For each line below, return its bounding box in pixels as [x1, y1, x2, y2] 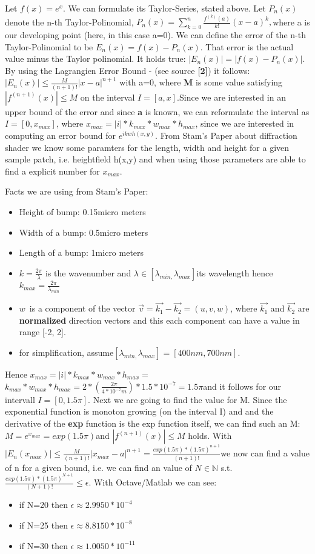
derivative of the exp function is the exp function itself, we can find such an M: [5, 416, 300, 429]
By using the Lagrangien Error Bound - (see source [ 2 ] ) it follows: [5, 64, 250, 76]
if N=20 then [19, 498, 68, 511]
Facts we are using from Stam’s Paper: [5, 185, 148, 198]
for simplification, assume [19, 346, 114, 358]
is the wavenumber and [45, 266, 131, 279]
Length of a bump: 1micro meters [19, 246, 144, 259]
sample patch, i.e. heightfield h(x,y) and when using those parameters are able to [5, 153, 306, 165]
